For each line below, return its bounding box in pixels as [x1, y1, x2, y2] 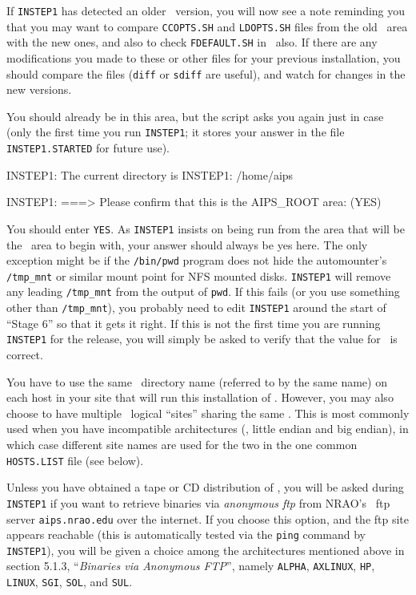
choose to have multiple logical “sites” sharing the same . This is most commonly [6, 404, 410, 421]
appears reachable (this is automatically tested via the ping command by [6, 526, 366, 543]
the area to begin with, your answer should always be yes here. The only [6, 236, 368, 253]
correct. [6, 346, 43, 363]
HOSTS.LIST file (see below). [6, 451, 144, 468]
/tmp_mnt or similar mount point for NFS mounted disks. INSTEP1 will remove [6, 267, 391, 284]
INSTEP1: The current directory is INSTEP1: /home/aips [6, 166, 294, 183]
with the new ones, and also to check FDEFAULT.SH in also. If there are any [6, 34, 378, 51]
